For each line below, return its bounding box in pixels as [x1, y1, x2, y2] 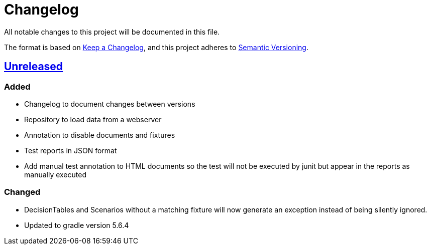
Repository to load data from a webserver [24, 115, 162, 124]
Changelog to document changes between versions [24, 99, 195, 108]
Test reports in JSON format [24, 146, 117, 155]
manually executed [24, 170, 86, 179]
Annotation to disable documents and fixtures [24, 130, 175, 139]
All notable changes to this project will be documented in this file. [4, 27, 220, 36]
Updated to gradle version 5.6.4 [24, 220, 129, 229]
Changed [4, 187, 41, 197]
